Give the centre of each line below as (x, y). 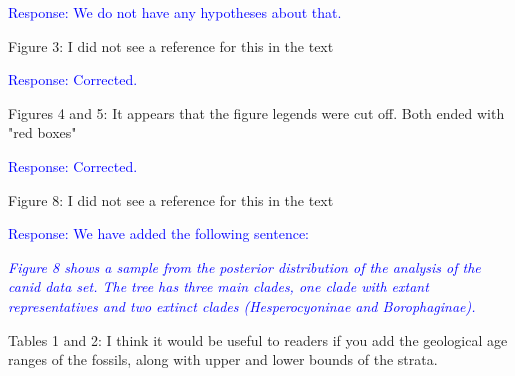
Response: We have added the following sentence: (159, 233)
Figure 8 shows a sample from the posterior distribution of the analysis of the (244, 266)
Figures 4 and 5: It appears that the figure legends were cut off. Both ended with (256, 112)
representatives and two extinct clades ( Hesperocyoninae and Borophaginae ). (242, 305)
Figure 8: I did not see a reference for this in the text (171, 199)
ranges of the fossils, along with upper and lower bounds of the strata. (223, 359)
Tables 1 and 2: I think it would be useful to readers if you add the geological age (258, 339)
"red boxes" (42, 132)
